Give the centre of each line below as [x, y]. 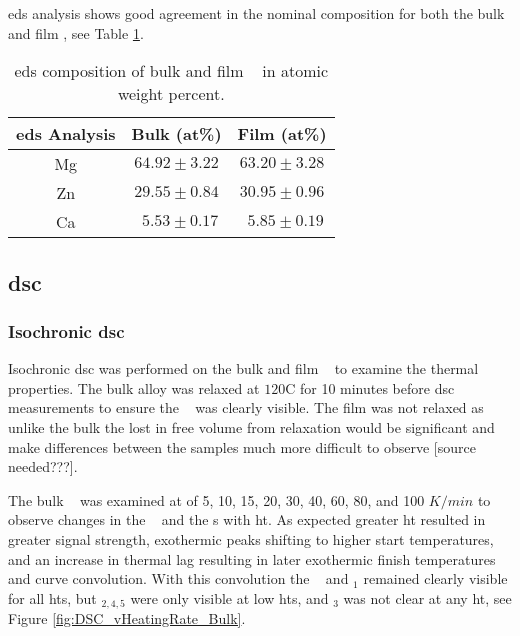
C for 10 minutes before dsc [370, 387]
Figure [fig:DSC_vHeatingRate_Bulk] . [127, 618]
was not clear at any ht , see [427, 597]
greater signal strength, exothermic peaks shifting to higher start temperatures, [251, 538]
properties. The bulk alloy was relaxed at [134, 387]
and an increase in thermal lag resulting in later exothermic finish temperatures [252, 558]
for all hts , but [52, 597]
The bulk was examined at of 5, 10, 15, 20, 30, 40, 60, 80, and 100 [216, 499]
